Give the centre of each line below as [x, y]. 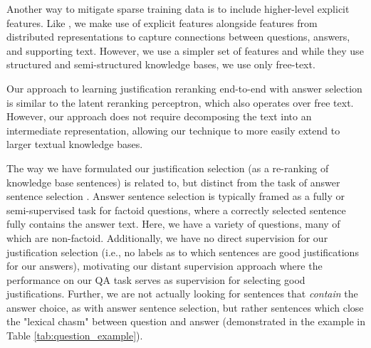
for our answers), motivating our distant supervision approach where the [164, 266]
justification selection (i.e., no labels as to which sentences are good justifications [183, 252]
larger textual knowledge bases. [75, 144]
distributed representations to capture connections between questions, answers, [178, 37]
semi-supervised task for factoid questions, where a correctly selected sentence [176, 210]
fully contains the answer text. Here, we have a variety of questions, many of [173, 224]
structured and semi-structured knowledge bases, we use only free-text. [161, 64]
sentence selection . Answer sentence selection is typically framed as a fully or [176, 196]
